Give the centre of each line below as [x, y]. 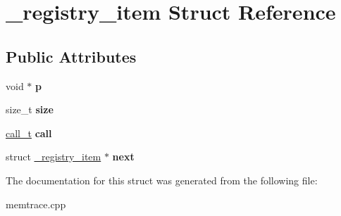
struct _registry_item [54, 157]
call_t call [29, 133]
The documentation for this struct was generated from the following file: [162, 180]
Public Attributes [71, 56]
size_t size [30, 109]
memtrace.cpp [36, 204]
